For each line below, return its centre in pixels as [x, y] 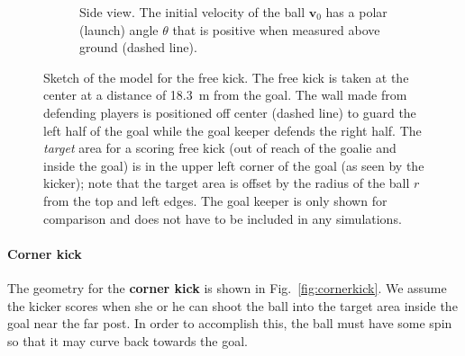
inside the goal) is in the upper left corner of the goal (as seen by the [234, 165]
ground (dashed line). [138, 47]
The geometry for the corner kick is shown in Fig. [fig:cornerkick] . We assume [227, 287]
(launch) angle [119, 29]
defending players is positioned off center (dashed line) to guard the [230, 112]
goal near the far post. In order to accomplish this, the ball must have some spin [230, 323]
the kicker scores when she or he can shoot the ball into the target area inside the [232, 305]
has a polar [356, 12]
